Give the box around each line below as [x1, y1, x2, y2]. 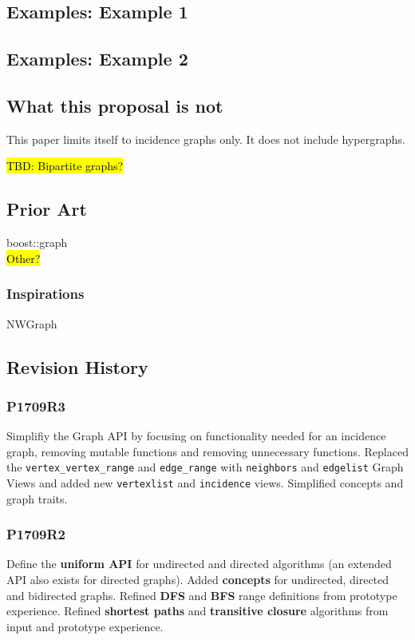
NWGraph [6, 315, 57, 332]
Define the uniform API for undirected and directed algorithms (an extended [6, 555, 392, 572]
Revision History [6, 354, 148, 379]
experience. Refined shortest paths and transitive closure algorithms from [6, 602, 389, 619]
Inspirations [6, 284, 85, 304]
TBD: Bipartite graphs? [6, 157, 124, 174]
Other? [6, 249, 41, 266]
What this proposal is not [6, 93, 223, 117]
